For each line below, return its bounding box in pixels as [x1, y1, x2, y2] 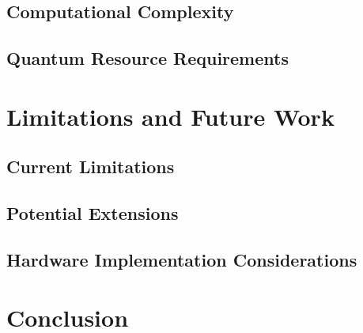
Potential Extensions [6, 201, 179, 225]
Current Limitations [6, 154, 175, 179]
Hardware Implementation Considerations [6, 247, 357, 271]
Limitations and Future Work [6, 100, 335, 132]
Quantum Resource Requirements [6, 46, 289, 70]
